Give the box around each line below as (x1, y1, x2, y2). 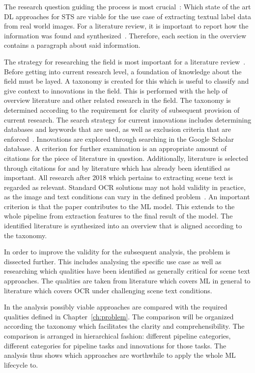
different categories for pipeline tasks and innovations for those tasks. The (4, 340, 227, 350)
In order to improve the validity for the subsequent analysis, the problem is (4, 247, 230, 257)
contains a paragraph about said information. (4, 40, 141, 50)
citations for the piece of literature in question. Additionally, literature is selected (4, 153, 249, 163)
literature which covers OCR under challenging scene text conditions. (4, 285, 212, 295)
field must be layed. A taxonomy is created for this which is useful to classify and (4, 76, 249, 86)
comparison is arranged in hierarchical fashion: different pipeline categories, (4, 331, 231, 341)
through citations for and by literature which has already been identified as (4, 162, 230, 173)
